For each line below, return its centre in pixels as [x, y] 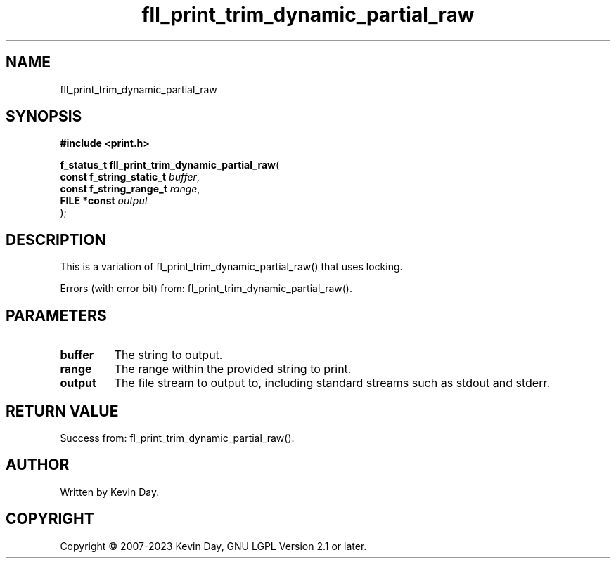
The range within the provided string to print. [233, 369]
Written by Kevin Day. [110, 492]
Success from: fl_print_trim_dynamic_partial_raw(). [177, 438]
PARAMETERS [56, 315]
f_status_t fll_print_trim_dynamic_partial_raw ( [170, 165]
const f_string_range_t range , [130, 189]
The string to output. [168, 355]
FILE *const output [104, 201]
